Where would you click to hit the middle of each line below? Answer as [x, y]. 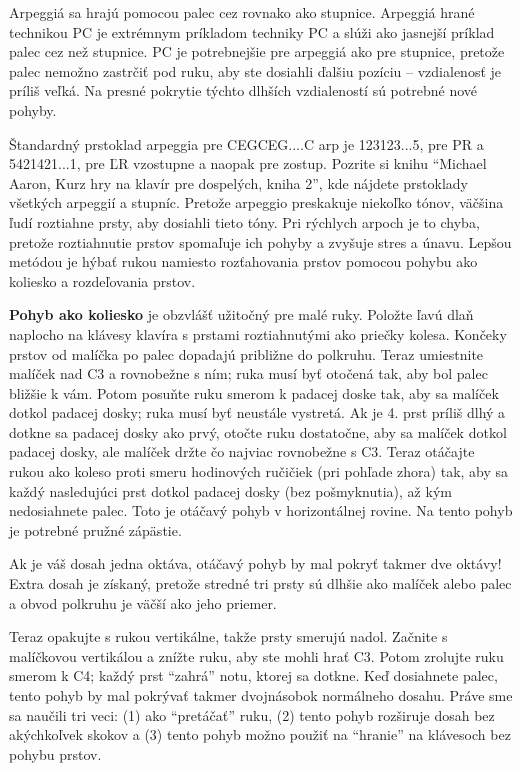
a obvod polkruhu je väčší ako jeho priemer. [143, 602]
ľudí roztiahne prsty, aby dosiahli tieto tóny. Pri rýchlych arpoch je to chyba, [244, 221]
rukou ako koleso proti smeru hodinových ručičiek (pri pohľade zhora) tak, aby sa [259, 471]
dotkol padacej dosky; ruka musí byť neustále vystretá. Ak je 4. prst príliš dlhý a [257, 412]
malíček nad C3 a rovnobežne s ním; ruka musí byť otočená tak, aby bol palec [248, 373]
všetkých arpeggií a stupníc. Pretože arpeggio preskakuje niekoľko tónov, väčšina [256, 202]
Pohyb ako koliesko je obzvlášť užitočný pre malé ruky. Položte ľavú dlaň [241, 314]
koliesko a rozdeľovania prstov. [102, 280]
